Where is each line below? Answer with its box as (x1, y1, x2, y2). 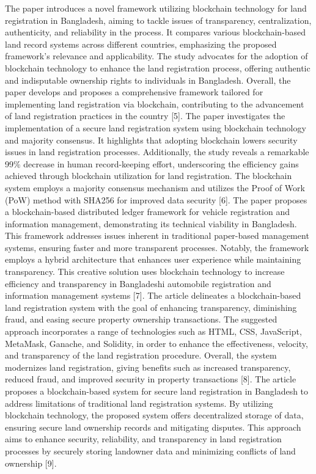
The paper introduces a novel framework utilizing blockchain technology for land (5, 2, 307, 14)
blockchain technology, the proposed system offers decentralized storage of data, (5, 409, 304, 421)
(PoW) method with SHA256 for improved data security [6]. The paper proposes (5, 193, 307, 206)
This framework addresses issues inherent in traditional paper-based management (5, 229, 309, 242)
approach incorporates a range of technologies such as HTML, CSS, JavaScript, (5, 325, 302, 338)
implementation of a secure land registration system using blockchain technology (5, 121, 306, 134)
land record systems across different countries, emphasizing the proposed (5, 37, 277, 50)
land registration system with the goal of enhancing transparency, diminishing (5, 301, 297, 313)
